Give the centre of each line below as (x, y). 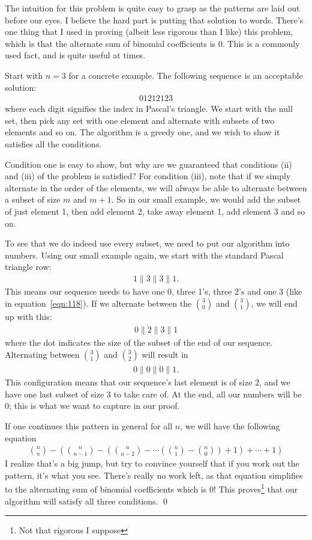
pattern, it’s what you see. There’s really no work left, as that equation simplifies (154, 475)
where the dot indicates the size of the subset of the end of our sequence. (139, 342)
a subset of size (33, 199)
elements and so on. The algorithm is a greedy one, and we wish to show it (142, 132)
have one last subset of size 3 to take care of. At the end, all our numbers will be (153, 394)
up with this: (28, 316)
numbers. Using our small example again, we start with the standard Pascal (144, 255)
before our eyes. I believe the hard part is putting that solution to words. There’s (154, 20)
